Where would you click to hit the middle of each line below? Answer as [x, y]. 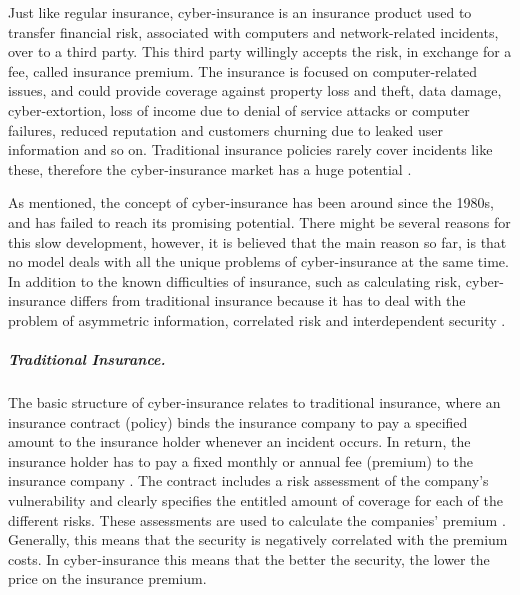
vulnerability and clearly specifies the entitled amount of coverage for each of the [255, 500]
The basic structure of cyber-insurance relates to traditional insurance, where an [254, 402]
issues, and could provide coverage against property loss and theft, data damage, [255, 90]
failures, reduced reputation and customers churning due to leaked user [225, 129]
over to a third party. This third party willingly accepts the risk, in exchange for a [260, 51]
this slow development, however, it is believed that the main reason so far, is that [257, 241]
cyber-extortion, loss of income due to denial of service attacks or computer [239, 109]
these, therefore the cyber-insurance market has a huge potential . [210, 168]
